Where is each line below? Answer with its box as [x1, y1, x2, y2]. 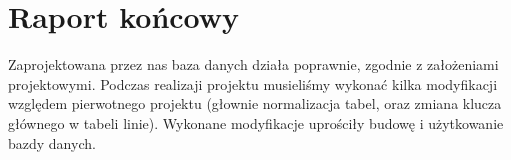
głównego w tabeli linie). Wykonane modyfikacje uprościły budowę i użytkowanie [8, 112, 504, 133]
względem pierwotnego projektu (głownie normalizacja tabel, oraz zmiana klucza [8, 93, 502, 114]
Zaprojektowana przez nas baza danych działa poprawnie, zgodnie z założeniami [8, 54, 499, 75]
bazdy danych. [8, 132, 96, 153]
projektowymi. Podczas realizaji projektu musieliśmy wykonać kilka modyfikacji [8, 73, 498, 94]
